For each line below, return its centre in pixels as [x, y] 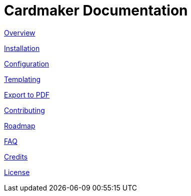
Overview [20, 32]
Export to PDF [27, 94]
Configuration [27, 63]
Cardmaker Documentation [96, 10]
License [17, 172]
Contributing [24, 110]
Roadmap [20, 125]
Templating [22, 79]
